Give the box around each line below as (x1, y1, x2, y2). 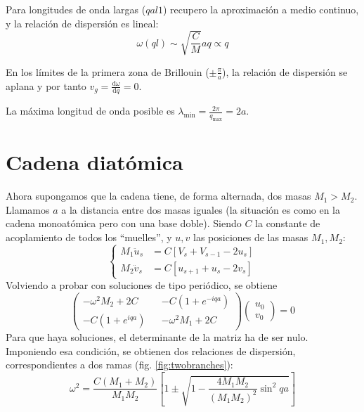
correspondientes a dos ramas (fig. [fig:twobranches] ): (6, 357, 233, 372)
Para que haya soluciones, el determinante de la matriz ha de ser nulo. (6, 329, 308, 344)
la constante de (255, 216, 320, 231)
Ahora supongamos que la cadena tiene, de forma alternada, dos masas (6, 188, 311, 203)
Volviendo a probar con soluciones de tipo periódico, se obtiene (6, 278, 278, 292)
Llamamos (6, 202, 50, 217)
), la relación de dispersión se (222, 64, 348, 79)
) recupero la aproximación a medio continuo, (163, 2, 359, 16)
